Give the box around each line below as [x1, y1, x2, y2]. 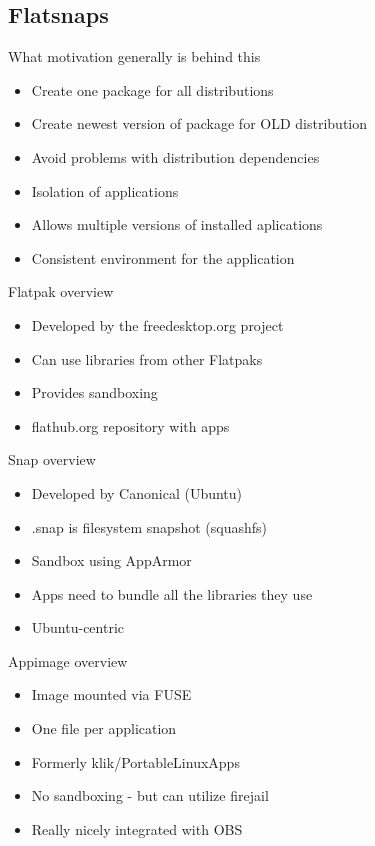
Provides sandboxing [31, 382, 158, 403]
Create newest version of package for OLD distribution [31, 113, 368, 134]
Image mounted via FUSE [31, 684, 192, 705]
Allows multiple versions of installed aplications [31, 214, 323, 235]
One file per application [31, 718, 177, 739]
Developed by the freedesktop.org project [31, 314, 284, 335]
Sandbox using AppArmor [31, 550, 192, 571]
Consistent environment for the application [31, 247, 295, 268]
